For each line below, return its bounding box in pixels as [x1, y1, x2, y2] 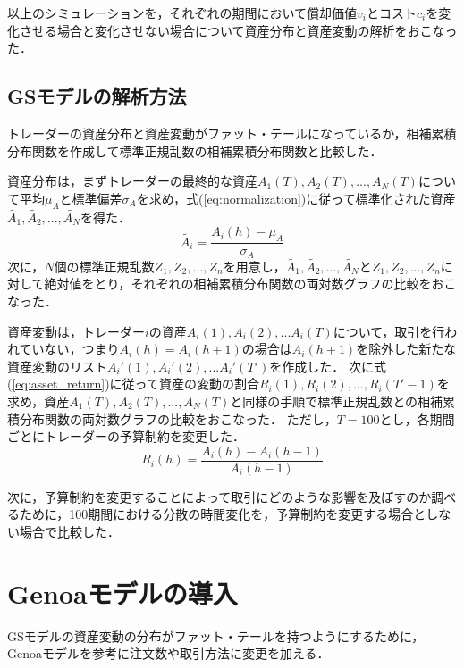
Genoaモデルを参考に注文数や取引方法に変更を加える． [7, 644, 330, 663]
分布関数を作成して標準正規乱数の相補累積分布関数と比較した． [7, 141, 383, 160]
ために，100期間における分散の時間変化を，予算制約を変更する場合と [19, 505, 426, 523]
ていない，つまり [19, 339, 120, 358]
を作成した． [269, 356, 345, 375]
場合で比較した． [19, 522, 120, 541]
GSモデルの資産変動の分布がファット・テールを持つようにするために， [7, 626, 425, 645]
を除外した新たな [356, 339, 457, 358]
